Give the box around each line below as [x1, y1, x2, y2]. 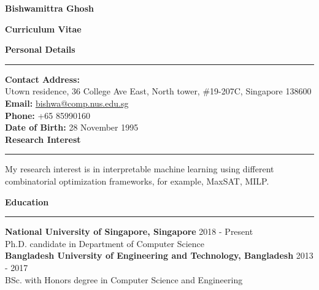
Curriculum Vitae [5, 22, 82, 35]
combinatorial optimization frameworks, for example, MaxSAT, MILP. [5, 174, 269, 187]
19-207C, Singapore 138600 [210, 85, 312, 97]
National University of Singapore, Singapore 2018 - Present [5, 225, 253, 238]
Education [5, 195, 49, 208]
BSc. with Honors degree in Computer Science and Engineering [5, 273, 243, 286]
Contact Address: [5, 72, 80, 85]
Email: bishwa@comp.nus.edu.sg [5, 96, 129, 109]
